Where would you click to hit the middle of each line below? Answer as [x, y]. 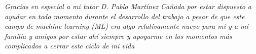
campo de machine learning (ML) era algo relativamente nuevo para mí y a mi [126, 26]
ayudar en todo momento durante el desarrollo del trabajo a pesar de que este [125, 16]
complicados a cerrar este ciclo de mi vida [70, 46]
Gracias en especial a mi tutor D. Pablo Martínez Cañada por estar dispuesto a [128, 6]
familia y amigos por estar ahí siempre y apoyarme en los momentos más [118, 36]
